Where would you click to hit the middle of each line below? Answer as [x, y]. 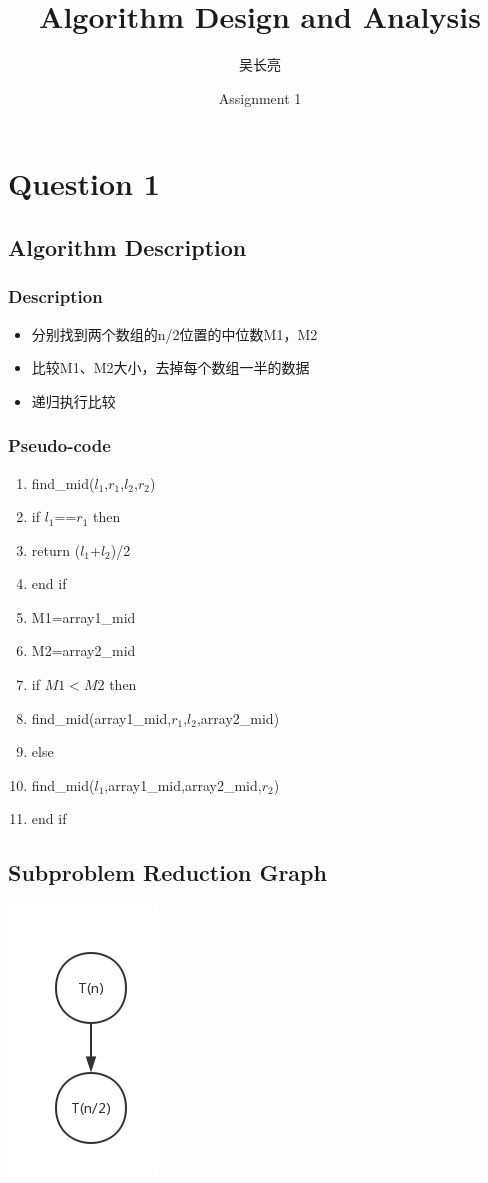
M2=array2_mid [83, 650]
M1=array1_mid [83, 616]
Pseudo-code [59, 445]
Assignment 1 [260, 97]
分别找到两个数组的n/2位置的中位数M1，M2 [174, 333]
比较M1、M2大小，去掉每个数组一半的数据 [170, 367]
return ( [56, 549]
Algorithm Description [127, 246]
